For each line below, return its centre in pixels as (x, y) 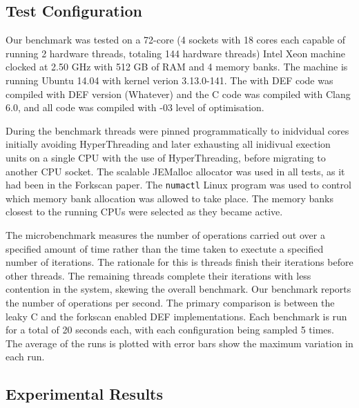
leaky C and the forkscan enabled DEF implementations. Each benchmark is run (176, 316)
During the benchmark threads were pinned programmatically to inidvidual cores (177, 130)
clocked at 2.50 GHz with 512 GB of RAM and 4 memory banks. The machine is (177, 67)
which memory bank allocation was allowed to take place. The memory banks (170, 198)
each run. (25, 357)
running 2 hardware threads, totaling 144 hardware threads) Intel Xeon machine (176, 53)
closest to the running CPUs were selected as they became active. (144, 212)
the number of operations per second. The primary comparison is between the (170, 302)
